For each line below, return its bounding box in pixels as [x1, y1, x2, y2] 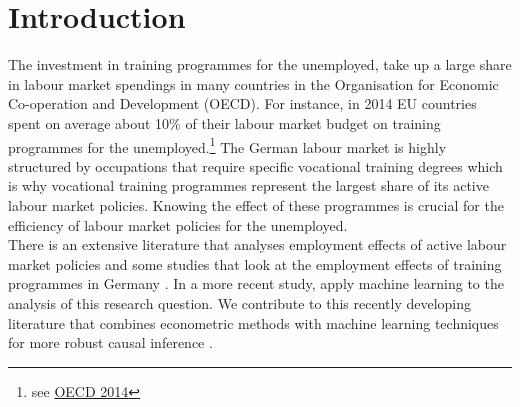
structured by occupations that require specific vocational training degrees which [8, 155, 503, 176]
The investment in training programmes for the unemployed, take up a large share [8, 54, 512, 75]
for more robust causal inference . [8, 332, 213, 353]
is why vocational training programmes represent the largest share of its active [8, 175, 489, 196]
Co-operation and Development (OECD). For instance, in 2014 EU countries [8, 93, 477, 114]
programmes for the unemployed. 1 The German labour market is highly [8, 133, 447, 157]
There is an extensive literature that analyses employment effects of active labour [8, 234, 507, 255]
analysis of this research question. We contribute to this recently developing [8, 292, 472, 313]
